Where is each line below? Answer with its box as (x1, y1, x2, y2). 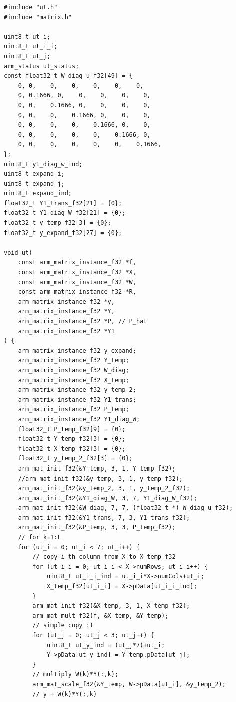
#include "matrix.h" (4, 13, 72, 21)
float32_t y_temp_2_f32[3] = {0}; (18, 455, 133, 462)
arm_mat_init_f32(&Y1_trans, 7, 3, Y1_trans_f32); (18, 514, 190, 521)
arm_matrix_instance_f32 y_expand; (18, 347, 136, 354)
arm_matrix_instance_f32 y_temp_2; (18, 386, 136, 394)
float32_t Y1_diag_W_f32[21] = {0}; (4, 209, 126, 217)
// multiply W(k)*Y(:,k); (32, 671, 119, 678)
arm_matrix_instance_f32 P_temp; (18, 406, 129, 413)
